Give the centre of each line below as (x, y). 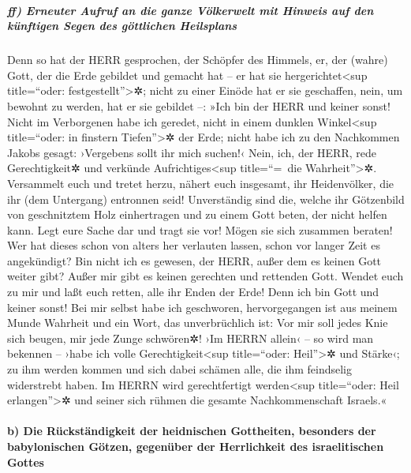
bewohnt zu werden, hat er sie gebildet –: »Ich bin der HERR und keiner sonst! (199, 105)
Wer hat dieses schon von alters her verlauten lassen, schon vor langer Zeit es (194, 245)
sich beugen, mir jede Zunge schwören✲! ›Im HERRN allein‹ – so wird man (191, 338)
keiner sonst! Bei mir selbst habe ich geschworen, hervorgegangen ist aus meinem (202, 307)
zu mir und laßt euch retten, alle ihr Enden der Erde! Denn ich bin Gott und (193, 292)
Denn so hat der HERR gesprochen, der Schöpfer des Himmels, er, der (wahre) (198, 60)
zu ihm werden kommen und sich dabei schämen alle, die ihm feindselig (179, 369)
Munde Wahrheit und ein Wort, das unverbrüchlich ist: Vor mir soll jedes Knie (198, 323)
